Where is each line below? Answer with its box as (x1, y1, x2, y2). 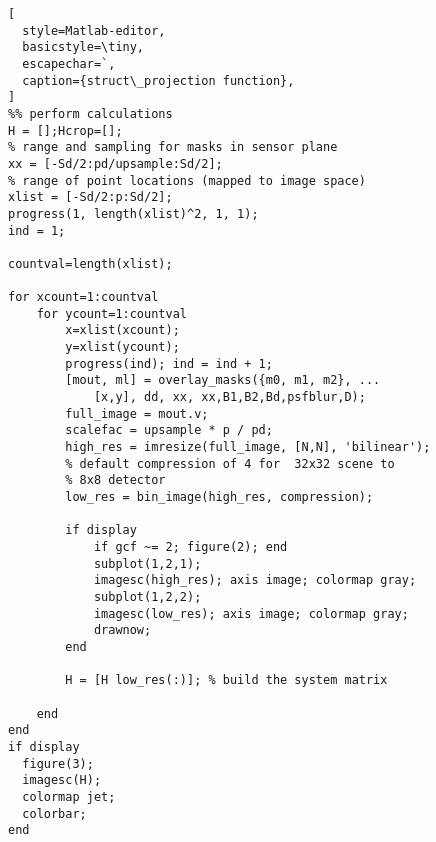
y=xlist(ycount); (65, 340, 180, 355)
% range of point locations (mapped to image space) (8, 173, 366, 188)
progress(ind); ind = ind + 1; (65, 356, 273, 371)
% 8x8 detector (65, 473, 166, 488)
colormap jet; (22, 789, 116, 804)
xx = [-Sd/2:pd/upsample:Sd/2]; (8, 156, 223, 171)
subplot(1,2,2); (93, 589, 202, 604)
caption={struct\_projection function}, (22, 73, 295, 88)
